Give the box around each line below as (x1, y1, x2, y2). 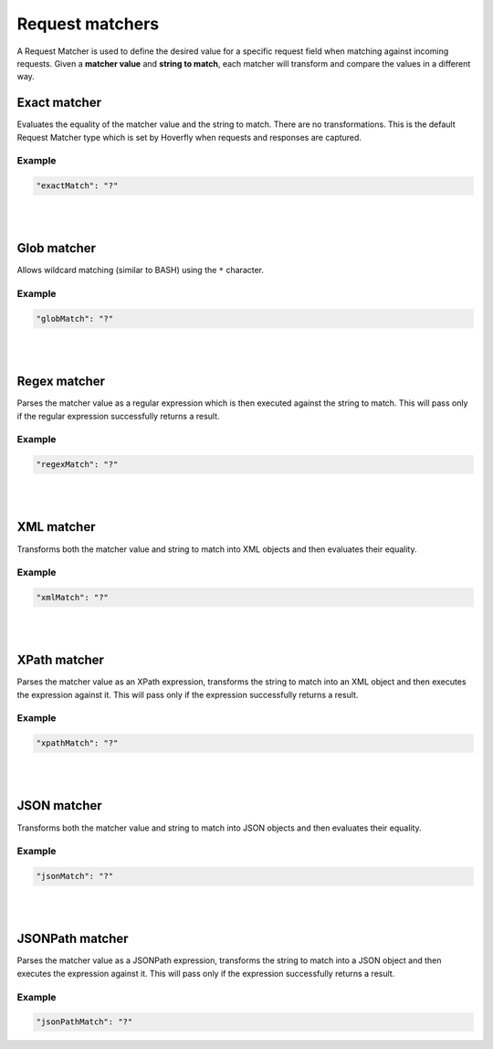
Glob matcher (16, 240, 96, 256)
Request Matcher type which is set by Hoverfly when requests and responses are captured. (16, 132, 362, 143)
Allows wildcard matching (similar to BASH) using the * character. (16, 265, 265, 276)
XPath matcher (16, 652, 105, 668)
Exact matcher (16, 95, 102, 111)
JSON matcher (16, 798, 102, 813)
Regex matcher (16, 374, 105, 389)
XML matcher (16, 519, 96, 535)
